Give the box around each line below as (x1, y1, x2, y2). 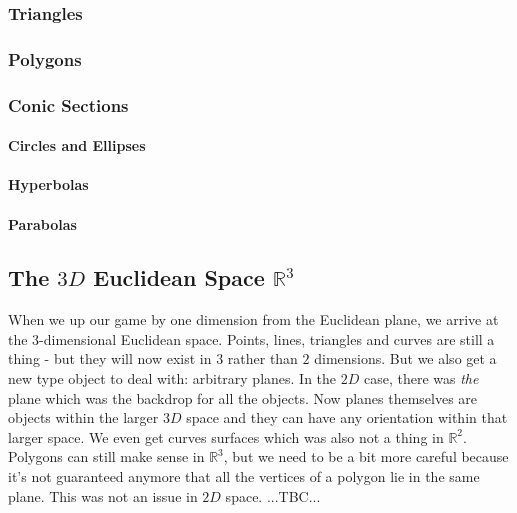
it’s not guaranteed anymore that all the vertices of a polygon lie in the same (8, 466, 480, 487)
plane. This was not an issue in (8, 485, 198, 506)
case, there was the (363, 368, 479, 389)
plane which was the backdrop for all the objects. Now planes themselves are (8, 387, 478, 408)
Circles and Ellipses (8, 135, 146, 156)
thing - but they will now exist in (8, 348, 212, 369)
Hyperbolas (8, 174, 89, 195)
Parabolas (8, 213, 77, 234)
